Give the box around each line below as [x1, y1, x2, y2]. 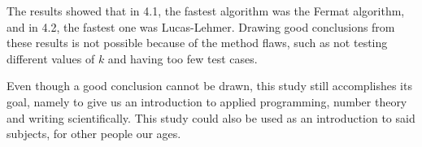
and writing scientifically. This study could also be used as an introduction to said [7, 109, 415, 126]
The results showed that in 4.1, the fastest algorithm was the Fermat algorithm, [7, 2, 405, 19]
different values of [7, 50, 95, 67]
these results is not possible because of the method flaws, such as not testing [7, 34, 388, 51]
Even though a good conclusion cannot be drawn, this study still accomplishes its [7, 77, 412, 94]
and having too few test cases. [107, 50, 258, 67]
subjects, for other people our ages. [7, 125, 181, 142]
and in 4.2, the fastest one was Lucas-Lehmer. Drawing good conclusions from [7, 18, 395, 35]
